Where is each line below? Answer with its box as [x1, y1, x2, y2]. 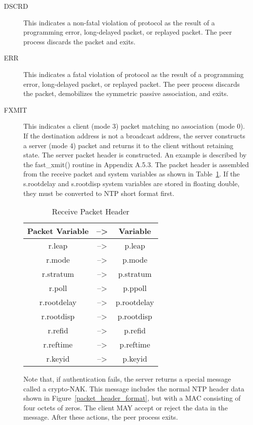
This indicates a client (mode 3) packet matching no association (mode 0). [23, 121, 245, 131]
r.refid [48, 325, 69, 336]
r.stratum [42, 268, 74, 280]
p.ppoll [123, 282, 147, 294]
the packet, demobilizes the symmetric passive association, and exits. [23, 88, 229, 98]
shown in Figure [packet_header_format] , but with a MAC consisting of [23, 393, 241, 403]
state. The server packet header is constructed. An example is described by [23, 150, 247, 160]
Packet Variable [27, 225, 89, 237]
